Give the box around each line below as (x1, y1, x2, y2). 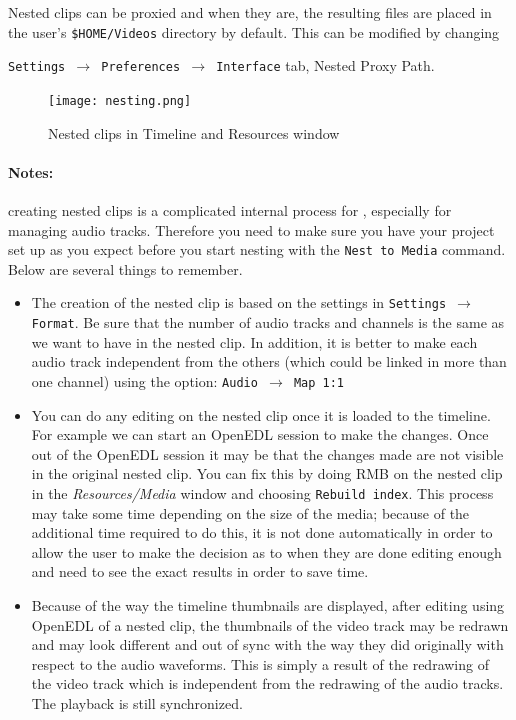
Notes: (8, 161, 54, 182)
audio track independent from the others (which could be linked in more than (31, 351, 507, 372)
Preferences (101, 60, 181, 75)
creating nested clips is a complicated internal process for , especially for (8, 199, 452, 220)
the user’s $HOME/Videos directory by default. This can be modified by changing (8, 21, 500, 42)
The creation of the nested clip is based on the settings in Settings (31, 292, 447, 313)
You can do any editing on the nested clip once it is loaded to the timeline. (31, 404, 491, 425)
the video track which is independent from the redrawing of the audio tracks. (31, 673, 504, 694)
